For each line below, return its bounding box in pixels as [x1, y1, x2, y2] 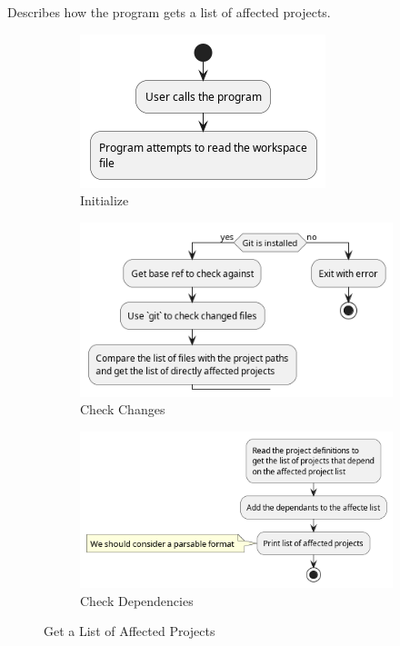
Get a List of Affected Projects [44, 621, 215, 641]
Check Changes [80, 400, 165, 419]
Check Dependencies [80, 591, 194, 610]
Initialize [80, 191, 129, 210]
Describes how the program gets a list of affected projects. [7, 3, 331, 21]
